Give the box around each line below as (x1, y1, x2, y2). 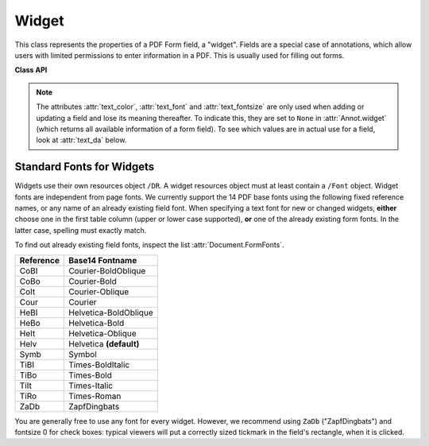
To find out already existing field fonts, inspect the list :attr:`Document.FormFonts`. (14, 240, 285, 250)
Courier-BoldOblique (68, 265, 146, 276)
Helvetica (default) (68, 338, 140, 349)
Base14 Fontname (68, 254, 137, 266)
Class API (14, 65, 48, 75)
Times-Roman (68, 390, 122, 401)
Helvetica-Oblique (68, 328, 137, 339)
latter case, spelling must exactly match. (14, 225, 147, 235)
